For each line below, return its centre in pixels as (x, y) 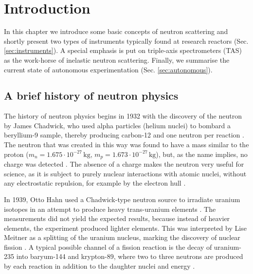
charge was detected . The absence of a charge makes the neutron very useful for (124, 164)
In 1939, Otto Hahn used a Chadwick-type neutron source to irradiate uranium (122, 199)
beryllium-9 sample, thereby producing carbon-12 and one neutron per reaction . (124, 135)
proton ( (16, 154)
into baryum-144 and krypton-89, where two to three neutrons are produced (130, 256)
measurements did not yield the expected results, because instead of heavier (117, 218)
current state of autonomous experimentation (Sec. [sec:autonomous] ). (108, 69)
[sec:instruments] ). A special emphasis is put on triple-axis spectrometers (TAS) (123, 50)
